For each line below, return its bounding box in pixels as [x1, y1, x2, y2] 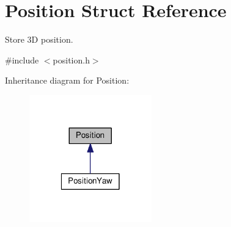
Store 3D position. [5, 33, 73, 46]
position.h [53, 53, 90, 66]
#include [5, 53, 39, 66]
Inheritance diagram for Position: [5, 74, 130, 87]
